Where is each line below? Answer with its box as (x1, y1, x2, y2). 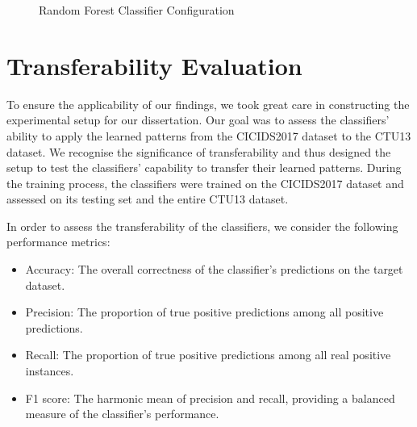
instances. (25, 362, 74, 379)
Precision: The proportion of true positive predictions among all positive (25, 304, 384, 320)
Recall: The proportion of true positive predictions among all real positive (25, 346, 391, 363)
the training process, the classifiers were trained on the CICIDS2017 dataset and (6, 174, 404, 191)
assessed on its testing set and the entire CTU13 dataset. (6, 190, 289, 207)
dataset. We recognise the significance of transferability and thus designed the (6, 143, 391, 160)
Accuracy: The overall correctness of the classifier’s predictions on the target (25, 261, 403, 278)
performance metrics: (6, 233, 111, 250)
